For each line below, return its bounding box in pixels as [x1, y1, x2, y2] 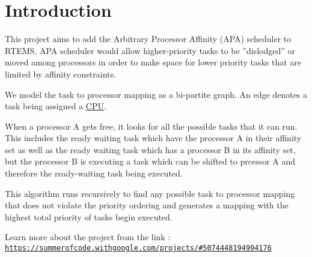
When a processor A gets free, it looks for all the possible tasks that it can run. [5, 119, 298, 132]
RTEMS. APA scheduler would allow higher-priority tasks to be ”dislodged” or [5, 44, 295, 56]
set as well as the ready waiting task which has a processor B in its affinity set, [5, 143, 296, 156]
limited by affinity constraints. [5, 67, 116, 80]
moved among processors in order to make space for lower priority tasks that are [5, 56, 302, 68]
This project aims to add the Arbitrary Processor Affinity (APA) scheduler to [5, 32, 292, 45]
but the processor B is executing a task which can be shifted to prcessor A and [5, 155, 296, 168]
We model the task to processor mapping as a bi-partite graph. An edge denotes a [5, 88, 307, 100]
